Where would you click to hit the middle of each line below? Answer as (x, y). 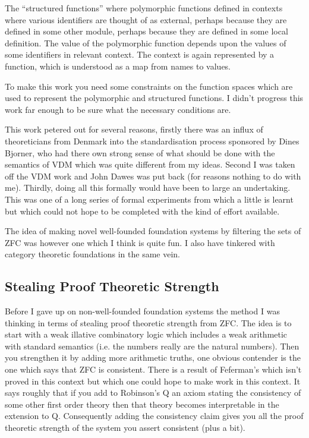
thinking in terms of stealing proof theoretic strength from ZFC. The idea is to (148, 322)
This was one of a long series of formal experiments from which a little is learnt (149, 199)
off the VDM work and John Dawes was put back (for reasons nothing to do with (153, 176)
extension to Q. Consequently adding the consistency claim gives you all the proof (154, 416)
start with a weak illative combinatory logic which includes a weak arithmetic (146, 334)
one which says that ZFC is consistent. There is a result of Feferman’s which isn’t (153, 369)
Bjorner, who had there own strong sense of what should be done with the (140, 152)
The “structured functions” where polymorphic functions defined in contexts (144, 8)
